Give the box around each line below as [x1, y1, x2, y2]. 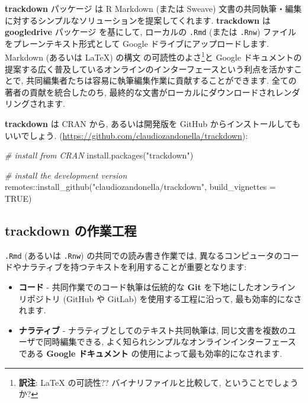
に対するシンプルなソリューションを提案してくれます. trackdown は [5, 14, 271, 26]
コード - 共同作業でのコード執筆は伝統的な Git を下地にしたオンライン [18, 281, 296, 293]
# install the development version [5, 169, 127, 181]
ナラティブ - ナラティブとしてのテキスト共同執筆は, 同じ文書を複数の [18, 323, 288, 336]
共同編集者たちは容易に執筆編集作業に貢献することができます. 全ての [26, 74, 297, 87]
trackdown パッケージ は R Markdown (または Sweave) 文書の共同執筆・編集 [5, 2, 302, 14]
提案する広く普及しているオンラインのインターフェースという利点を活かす [5, 62, 294, 75]
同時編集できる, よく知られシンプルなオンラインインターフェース [43, 335, 296, 348]
